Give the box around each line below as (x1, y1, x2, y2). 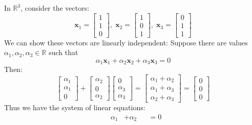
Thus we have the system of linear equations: (4, 102, 145, 113)
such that (49, 47, 78, 58)
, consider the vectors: (20, 3, 90, 13)
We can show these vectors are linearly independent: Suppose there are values (4, 37, 248, 47)
